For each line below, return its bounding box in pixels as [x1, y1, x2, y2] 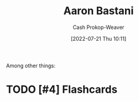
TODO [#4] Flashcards [6, 83, 118, 96]
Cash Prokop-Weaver [72, 24, 125, 31]
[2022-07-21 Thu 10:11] [70, 35, 127, 42]
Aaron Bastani [63, 4, 134, 18]
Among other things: [6, 62, 56, 69]
